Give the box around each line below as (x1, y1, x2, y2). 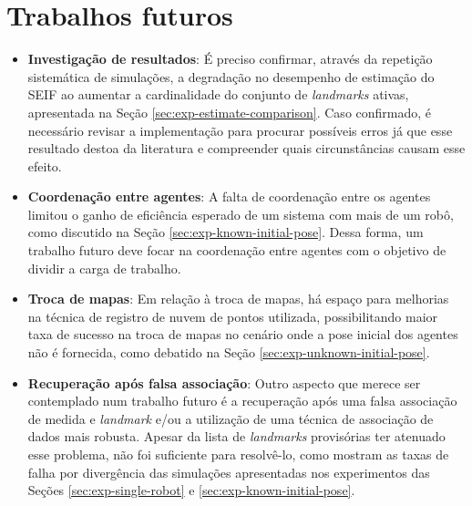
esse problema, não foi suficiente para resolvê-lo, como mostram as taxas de (27, 445, 449, 463)
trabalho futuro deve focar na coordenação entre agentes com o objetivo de (27, 241, 446, 260)
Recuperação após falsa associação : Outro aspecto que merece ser (27, 373, 421, 392)
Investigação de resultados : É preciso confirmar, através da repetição (27, 49, 433, 68)
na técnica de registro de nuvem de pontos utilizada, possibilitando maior (27, 306, 438, 325)
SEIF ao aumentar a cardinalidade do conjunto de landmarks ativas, (27, 85, 409, 104)
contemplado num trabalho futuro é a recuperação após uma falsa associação (27, 391, 457, 410)
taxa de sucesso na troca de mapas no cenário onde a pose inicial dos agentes (27, 325, 458, 344)
